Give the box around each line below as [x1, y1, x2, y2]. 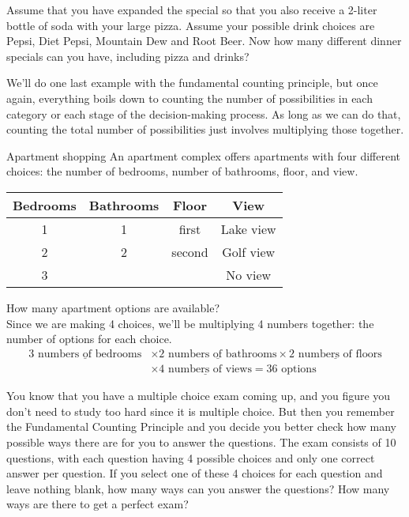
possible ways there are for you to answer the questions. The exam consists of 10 [6, 434, 396, 450]
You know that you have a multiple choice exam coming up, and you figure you [6, 387, 391, 404]
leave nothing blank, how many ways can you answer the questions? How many [6, 480, 390, 496]
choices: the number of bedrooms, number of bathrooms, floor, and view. [6, 163, 358, 179]
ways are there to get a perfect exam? [6, 496, 189, 512]
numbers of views [167, 363, 252, 375]
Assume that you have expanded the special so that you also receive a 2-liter [6, 2, 377, 17]
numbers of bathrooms [167, 348, 277, 360]
